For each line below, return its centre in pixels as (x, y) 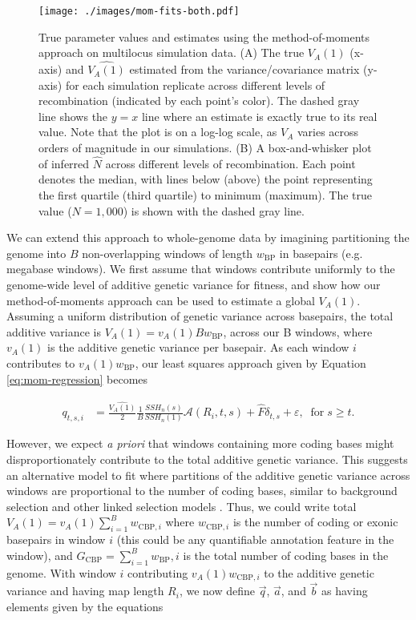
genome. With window (61, 572)
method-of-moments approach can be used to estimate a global (161, 300)
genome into (36, 253)
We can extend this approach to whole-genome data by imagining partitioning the (208, 238)
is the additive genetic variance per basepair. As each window (198, 347)
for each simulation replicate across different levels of (195, 85)
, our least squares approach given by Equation (250, 362)
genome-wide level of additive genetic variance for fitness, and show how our (194, 284)
